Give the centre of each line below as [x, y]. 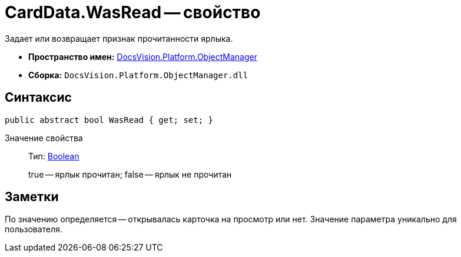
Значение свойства [44, 138]
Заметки [32, 197]
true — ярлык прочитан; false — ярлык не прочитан [130, 174]
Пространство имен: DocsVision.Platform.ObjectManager [143, 56]
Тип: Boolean [54, 156]
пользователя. [34, 229]
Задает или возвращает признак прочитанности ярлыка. [119, 38]
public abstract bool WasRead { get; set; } [109, 120]
